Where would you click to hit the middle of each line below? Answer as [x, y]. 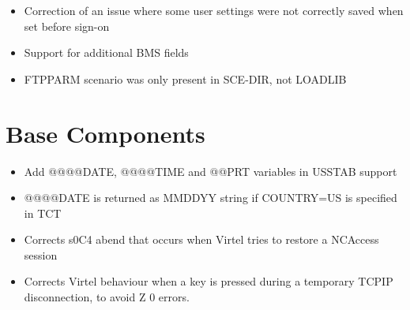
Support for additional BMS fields [106, 52]
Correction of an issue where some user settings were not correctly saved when [214, 10]
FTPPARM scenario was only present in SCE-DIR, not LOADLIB [185, 78]
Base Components [105, 133]
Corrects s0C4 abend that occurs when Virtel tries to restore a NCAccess [201, 239]
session [41, 254]
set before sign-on [67, 26]
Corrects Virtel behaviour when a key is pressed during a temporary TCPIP [209, 281]
